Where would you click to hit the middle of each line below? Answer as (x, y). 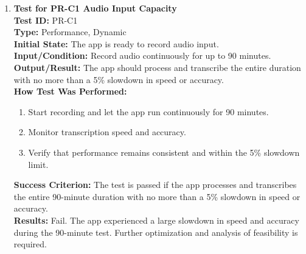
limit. (38, 164)
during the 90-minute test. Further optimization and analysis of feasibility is (156, 232)
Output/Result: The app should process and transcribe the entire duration (157, 67)
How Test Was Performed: (70, 91)
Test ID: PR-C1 (46, 20)
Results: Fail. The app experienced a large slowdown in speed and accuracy (156, 220)
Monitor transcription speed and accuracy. (107, 132)
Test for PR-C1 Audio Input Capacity (95, 8)
